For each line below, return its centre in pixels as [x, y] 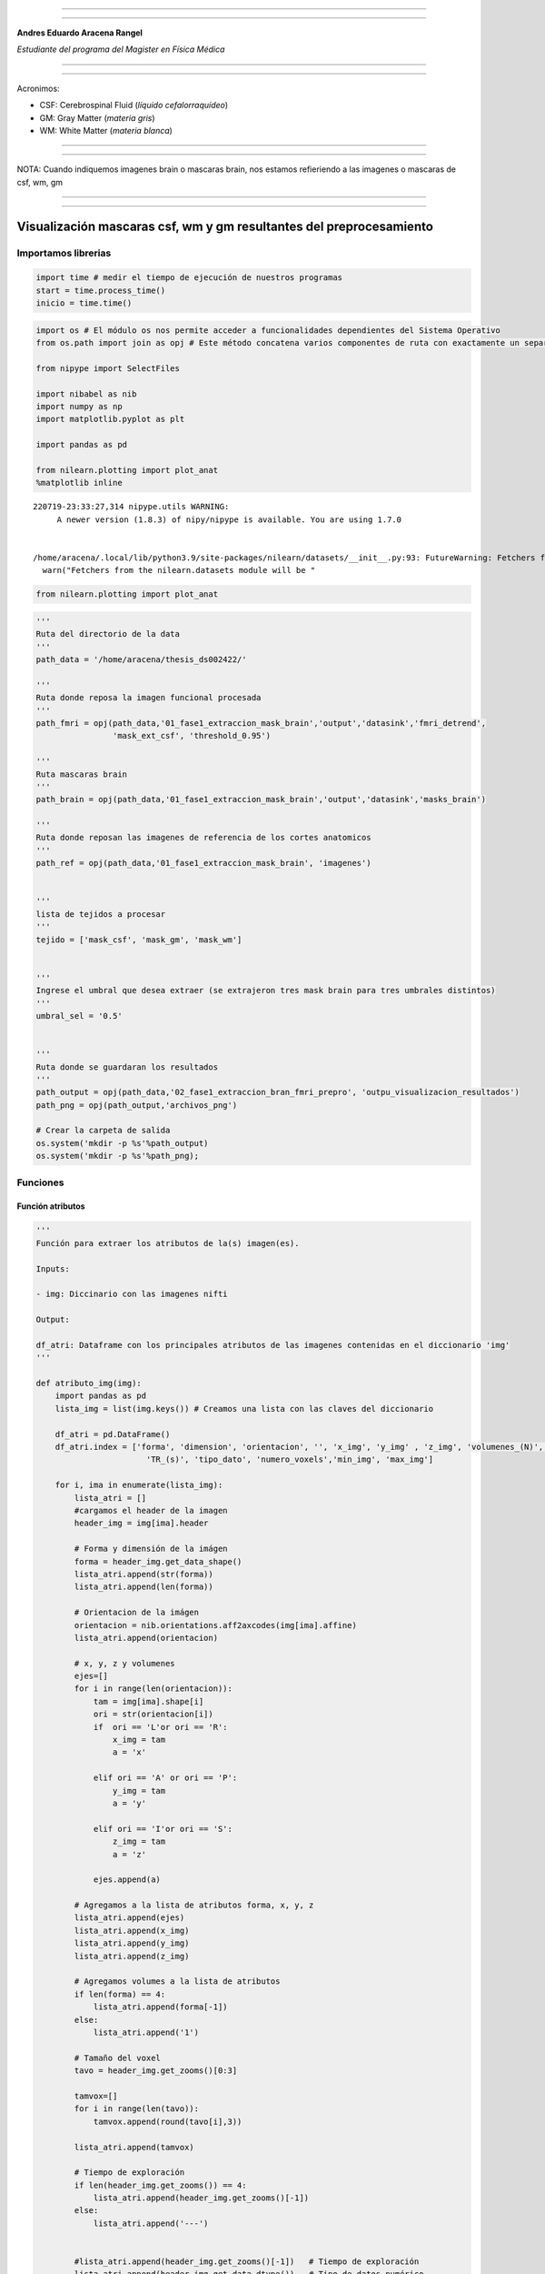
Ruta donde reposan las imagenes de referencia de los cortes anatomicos [203, 838]
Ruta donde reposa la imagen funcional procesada [149, 698]
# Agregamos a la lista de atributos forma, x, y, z [194, 1905]
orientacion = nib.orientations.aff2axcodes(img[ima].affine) [216, 1625]
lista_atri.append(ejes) [129, 1918]
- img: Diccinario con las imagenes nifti [132, 1294]
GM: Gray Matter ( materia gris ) [97, 117]
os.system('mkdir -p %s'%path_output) [122, 1143]
